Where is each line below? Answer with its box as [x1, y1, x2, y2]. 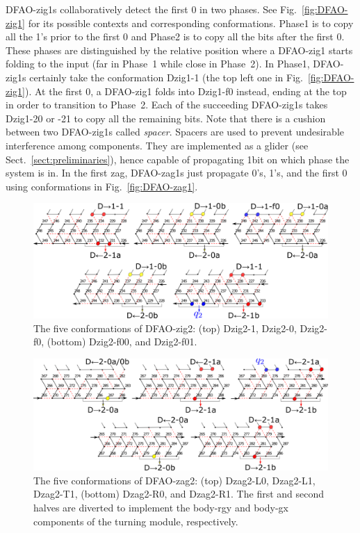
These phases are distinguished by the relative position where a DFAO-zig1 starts [6, 42, 353, 57]
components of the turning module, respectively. [33, 514, 238, 528]
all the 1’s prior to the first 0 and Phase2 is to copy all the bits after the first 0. [6, 29, 345, 44]
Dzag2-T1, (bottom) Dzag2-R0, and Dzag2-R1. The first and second [33, 486, 325, 501]
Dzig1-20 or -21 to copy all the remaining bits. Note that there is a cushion [6, 110, 326, 125]
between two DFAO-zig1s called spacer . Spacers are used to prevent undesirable [6, 124, 344, 139]
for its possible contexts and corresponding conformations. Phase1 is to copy [28, 15, 354, 30]
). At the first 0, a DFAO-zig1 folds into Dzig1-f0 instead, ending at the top [25, 83, 347, 98]
